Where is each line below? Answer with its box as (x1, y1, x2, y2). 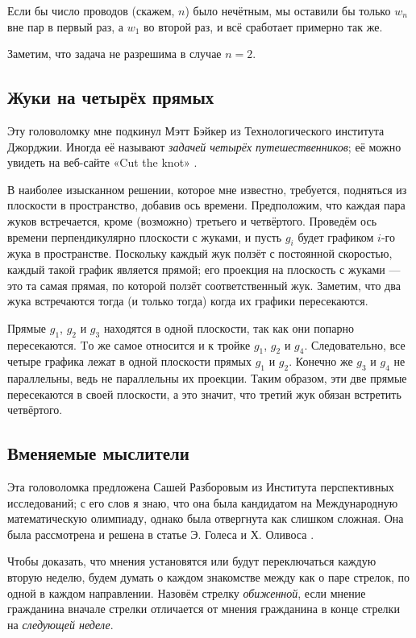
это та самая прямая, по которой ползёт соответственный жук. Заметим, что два (7, 276, 401, 293)
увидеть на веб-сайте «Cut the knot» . (7, 154, 198, 171)
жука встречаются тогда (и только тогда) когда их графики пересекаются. (7, 292, 368, 309)
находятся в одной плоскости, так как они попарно (103, 319, 354, 336)
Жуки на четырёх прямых (7, 85, 214, 110)
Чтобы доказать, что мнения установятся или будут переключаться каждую (7, 553, 376, 570)
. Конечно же (289, 353, 353, 370)
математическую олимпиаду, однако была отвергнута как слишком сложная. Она (7, 510, 404, 527)
